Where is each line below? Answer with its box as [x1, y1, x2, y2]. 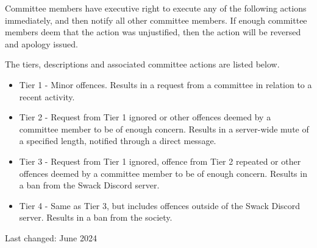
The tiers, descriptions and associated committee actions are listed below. [5, 58, 280, 71]
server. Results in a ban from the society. [19, 211, 173, 224]
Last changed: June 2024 [5, 231, 97, 244]
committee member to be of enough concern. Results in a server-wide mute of [19, 122, 309, 135]
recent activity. [19, 90, 75, 103]
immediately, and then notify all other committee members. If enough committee [5, 13, 307, 26]
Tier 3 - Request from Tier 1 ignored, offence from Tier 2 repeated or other [19, 154, 301, 167]
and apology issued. [5, 37, 78, 50]
